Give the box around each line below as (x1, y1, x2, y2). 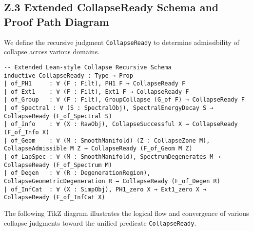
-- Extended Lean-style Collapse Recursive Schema (4, 63, 172, 71)
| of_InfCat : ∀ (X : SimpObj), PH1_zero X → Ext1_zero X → (4, 186, 207, 193)
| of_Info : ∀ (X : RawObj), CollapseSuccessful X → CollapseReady (4, 121, 238, 128)
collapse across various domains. (4, 46, 100, 57)
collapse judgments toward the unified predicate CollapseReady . (4, 217, 196, 228)
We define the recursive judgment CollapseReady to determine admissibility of (4, 37, 239, 47)
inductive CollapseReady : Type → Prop (4, 72, 133, 79)
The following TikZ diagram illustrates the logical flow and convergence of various (4, 208, 249, 218)
